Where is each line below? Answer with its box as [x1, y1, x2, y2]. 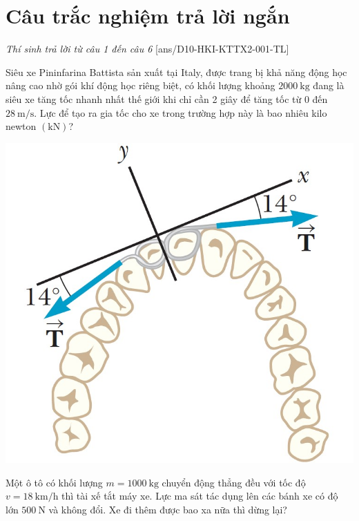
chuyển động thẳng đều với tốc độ [162, 475, 306, 489]
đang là [313, 78, 345, 93]
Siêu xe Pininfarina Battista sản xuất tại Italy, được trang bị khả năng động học [6, 64, 347, 79]
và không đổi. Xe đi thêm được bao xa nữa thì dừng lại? [48, 502, 287, 516]
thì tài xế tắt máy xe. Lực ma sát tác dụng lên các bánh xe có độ [61, 489, 338, 503]
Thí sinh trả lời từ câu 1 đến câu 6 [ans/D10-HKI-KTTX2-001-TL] [6, 41, 289, 56]
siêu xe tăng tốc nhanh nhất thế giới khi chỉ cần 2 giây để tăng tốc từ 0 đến [6, 91, 328, 106]
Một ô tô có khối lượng [6, 475, 103, 489]
